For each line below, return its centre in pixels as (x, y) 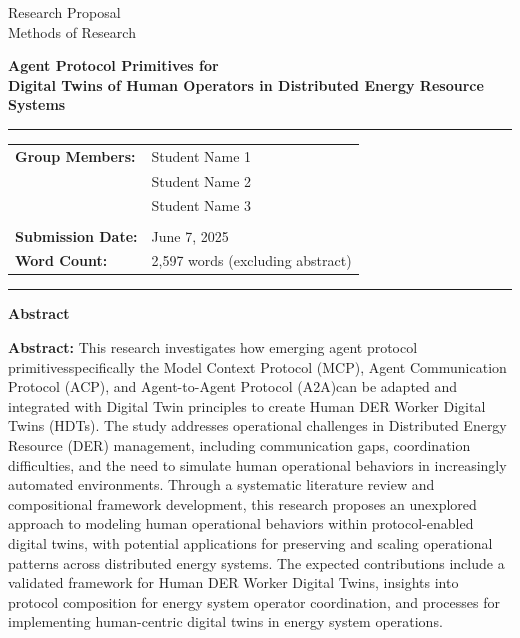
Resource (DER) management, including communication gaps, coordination (239, 445)
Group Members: (75, 155)
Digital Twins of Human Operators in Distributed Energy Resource (246, 84)
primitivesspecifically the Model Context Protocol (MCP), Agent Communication (257, 366)
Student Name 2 (201, 180)
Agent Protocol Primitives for (113, 65)
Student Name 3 (201, 205)
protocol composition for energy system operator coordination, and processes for (254, 601)
